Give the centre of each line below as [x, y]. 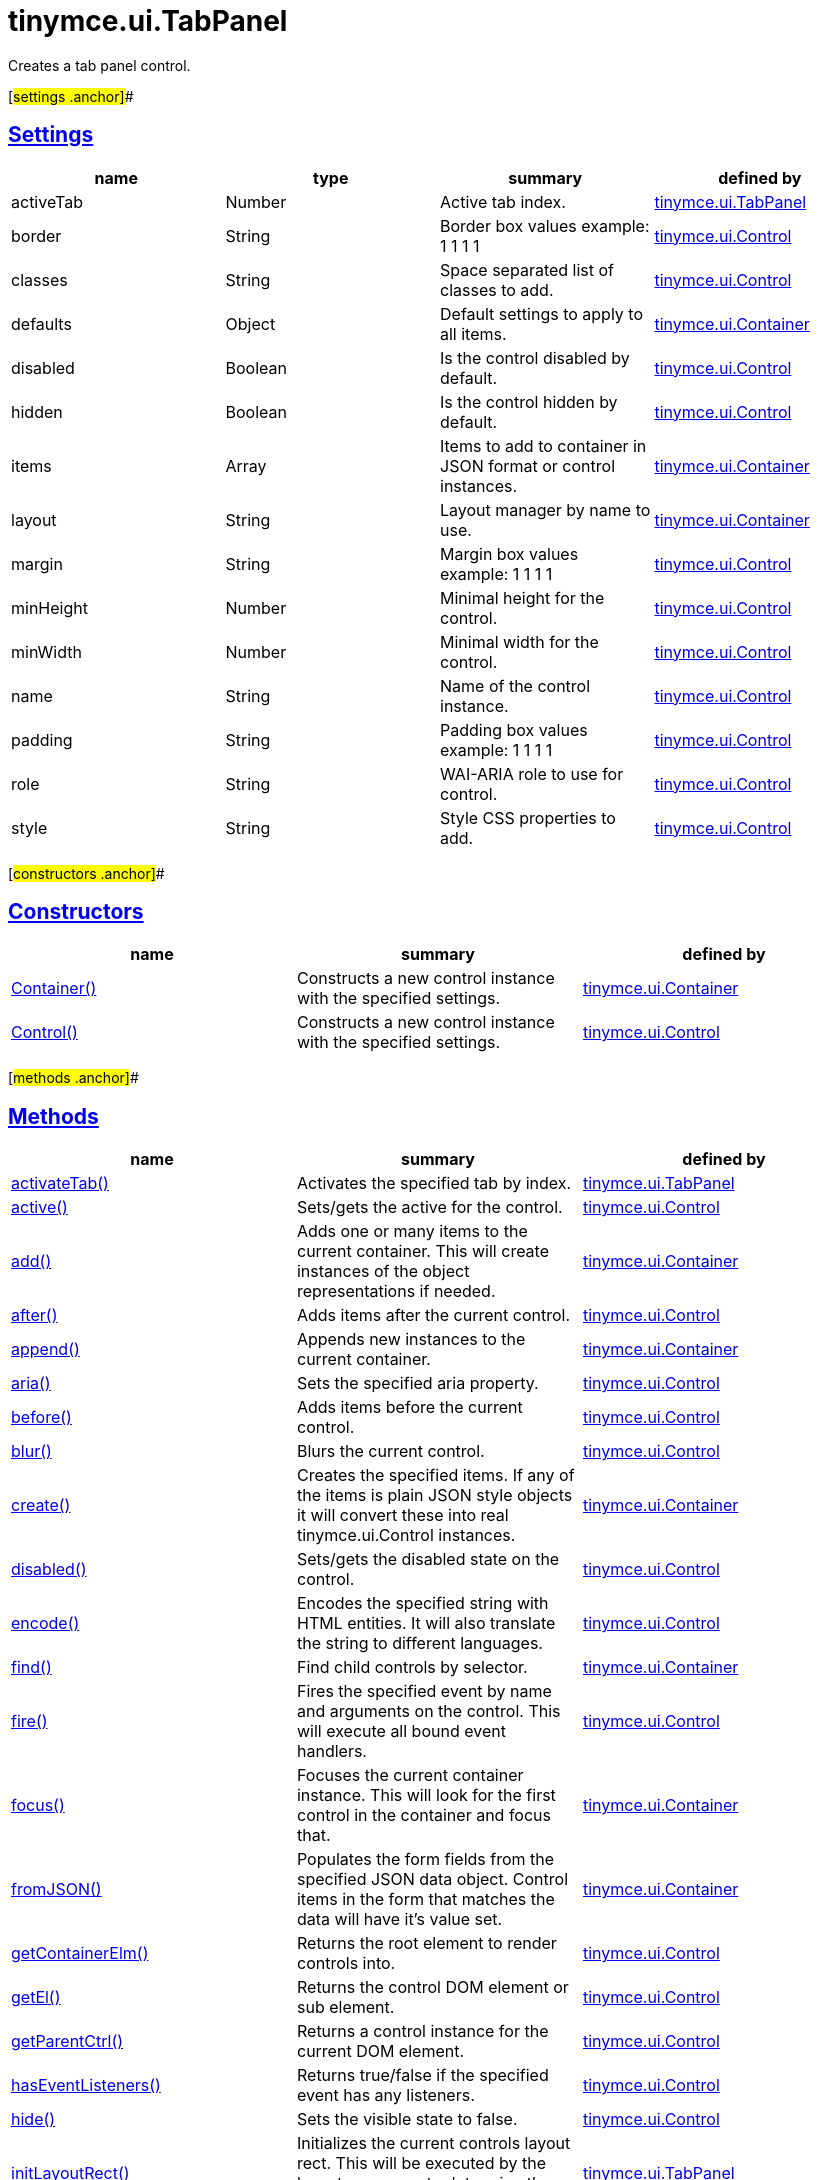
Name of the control [515, 685]
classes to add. [497, 289]
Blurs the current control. [390, 1451]
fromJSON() [56, 1889]
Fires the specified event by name [424, 1691]
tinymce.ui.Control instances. [406, 1535]
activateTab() [60, 1183]
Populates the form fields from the [425, 1859]
